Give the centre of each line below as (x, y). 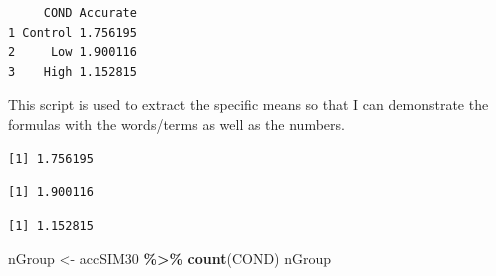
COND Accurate (90, 13)
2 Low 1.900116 (72, 52)
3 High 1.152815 (72, 71)
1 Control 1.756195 (72, 32)
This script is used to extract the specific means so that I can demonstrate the (248, 104)
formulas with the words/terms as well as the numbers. (176, 123)
